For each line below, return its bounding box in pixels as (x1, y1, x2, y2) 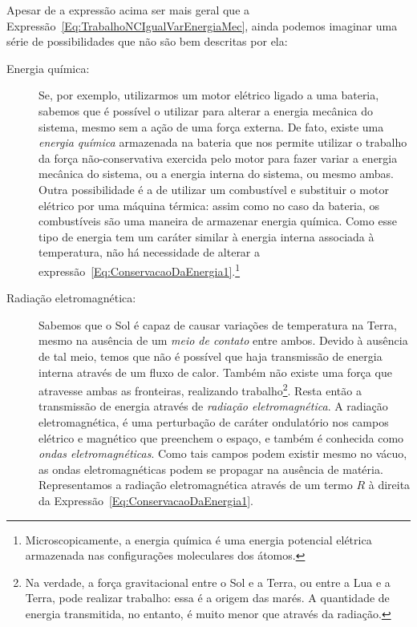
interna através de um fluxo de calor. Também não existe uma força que (38, 363, 392, 380)
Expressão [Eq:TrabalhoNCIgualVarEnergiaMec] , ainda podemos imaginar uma (6, 17, 398, 34)
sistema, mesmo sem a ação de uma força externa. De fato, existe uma (38, 118, 384, 135)
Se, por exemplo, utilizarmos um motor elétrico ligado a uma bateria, (38, 87, 379, 103)
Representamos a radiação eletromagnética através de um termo (38, 476, 353, 493)
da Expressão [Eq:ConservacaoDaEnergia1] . (38, 491, 253, 508)
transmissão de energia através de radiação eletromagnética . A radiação (38, 398, 388, 415)
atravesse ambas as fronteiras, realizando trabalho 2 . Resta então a (38, 380, 362, 398)
